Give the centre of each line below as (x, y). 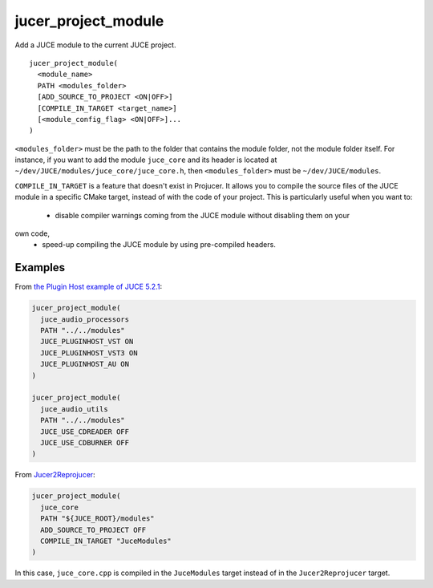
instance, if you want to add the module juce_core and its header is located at (146, 160)
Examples (40, 268)
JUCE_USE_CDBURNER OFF (85, 442)
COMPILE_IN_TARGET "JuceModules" (106, 541)
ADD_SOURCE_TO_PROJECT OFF (93, 530)
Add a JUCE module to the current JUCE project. (95, 45)
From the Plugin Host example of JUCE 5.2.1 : (89, 287)
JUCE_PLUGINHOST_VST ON (87, 342)
